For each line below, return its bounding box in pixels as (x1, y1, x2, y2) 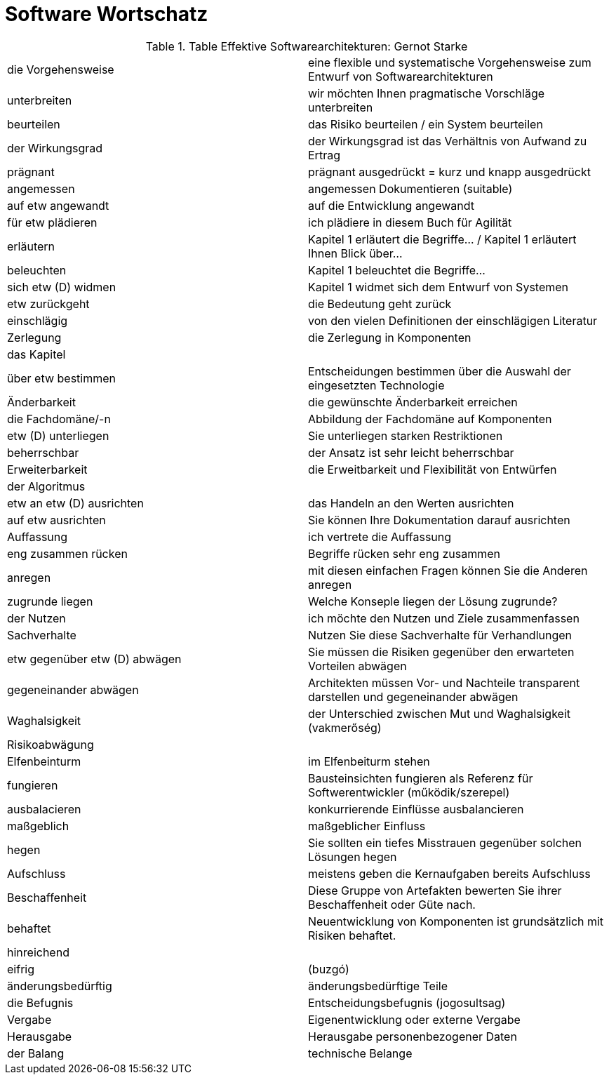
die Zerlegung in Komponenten (308, 330, 471, 345)
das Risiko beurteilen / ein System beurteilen (308, 116, 543, 131)
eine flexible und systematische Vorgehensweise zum (308, 55, 591, 69)
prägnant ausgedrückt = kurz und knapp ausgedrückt (308, 164, 591, 179)
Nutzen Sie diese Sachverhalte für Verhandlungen (308, 627, 573, 642)
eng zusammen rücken (7, 546, 128, 561)
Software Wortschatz (5, 2, 208, 26)
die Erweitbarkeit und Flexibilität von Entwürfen (308, 462, 557, 476)
